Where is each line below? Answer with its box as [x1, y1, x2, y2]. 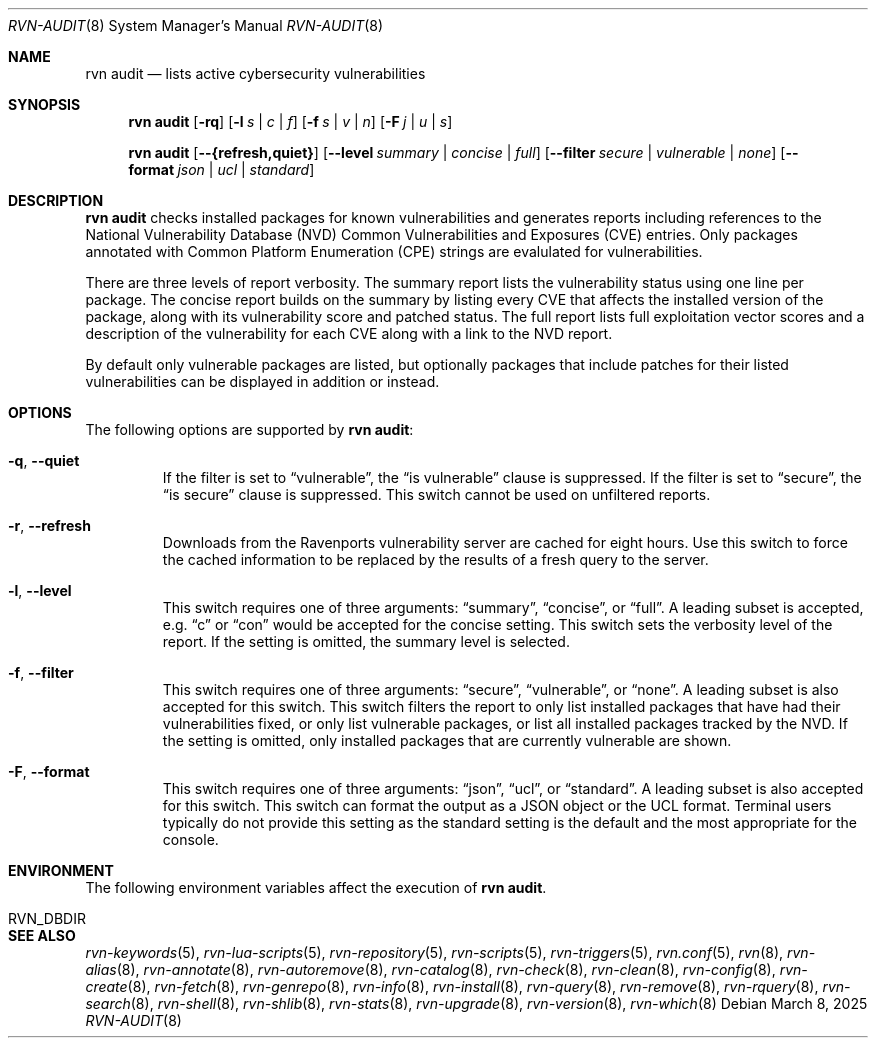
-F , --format [8, 763, 90, 780]
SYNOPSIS [8, 96, 81, 113]
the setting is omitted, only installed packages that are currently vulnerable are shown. [162, 732, 732, 749]
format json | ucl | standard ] [128, 161, 315, 178]
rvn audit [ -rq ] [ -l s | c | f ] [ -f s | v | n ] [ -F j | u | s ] [128, 113, 453, 130]
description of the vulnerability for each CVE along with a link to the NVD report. [85, 325, 613, 342]
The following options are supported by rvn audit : [85, 421, 414, 438]
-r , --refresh [8, 517, 91, 534]
